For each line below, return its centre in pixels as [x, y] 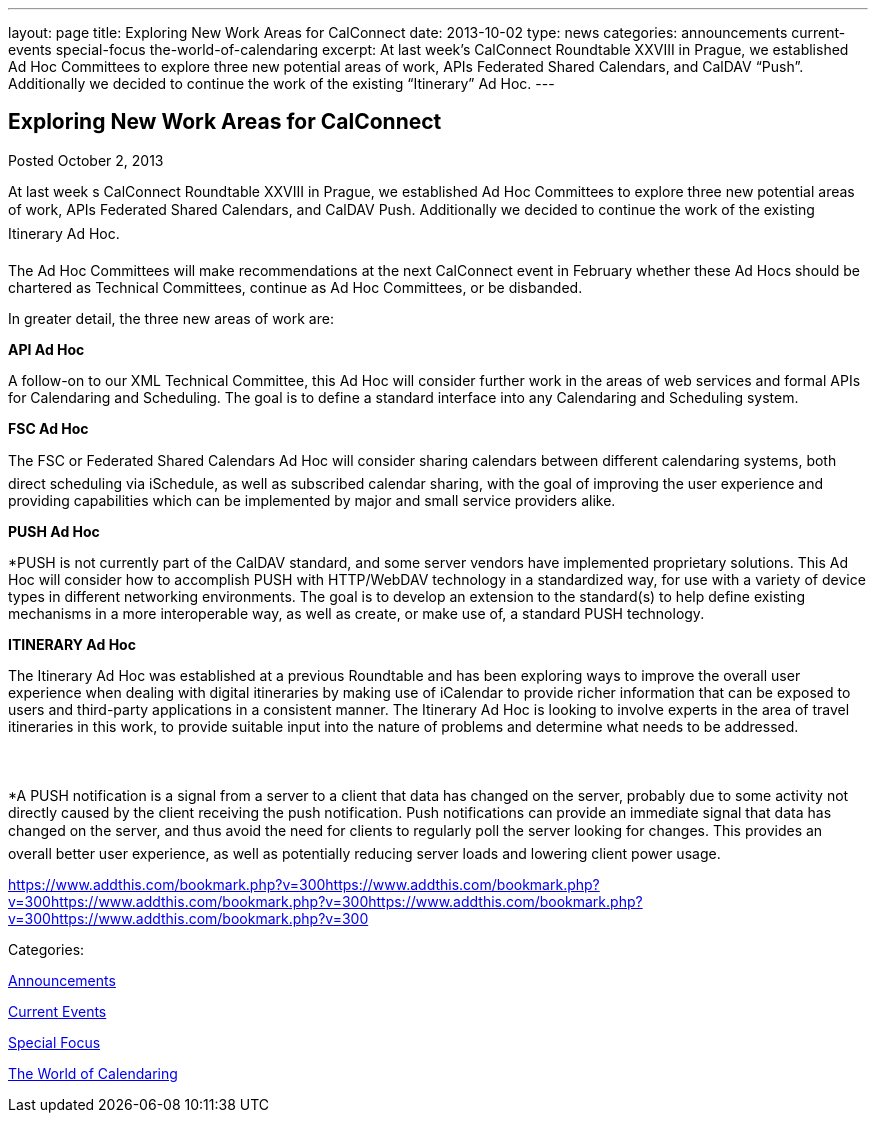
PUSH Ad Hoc [54, 531]
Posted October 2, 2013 [86, 160]
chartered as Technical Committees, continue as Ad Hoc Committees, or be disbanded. [295, 287]
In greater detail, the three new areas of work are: [171, 318]
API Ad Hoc [46, 349]
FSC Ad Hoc [48, 428]
